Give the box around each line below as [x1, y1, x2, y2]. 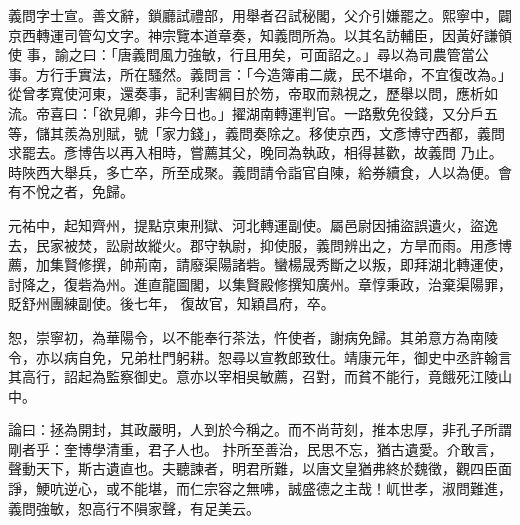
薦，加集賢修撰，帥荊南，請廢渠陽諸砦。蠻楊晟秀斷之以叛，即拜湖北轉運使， [8, 254, 512, 275]
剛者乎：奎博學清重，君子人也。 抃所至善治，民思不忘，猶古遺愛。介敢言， [8, 438, 503, 459]
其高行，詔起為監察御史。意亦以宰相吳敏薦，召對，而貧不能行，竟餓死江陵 [8, 366, 498, 387]
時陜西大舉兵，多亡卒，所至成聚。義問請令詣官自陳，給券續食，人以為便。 [8, 161, 498, 182]
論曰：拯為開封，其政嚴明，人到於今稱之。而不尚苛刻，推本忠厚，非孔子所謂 [8, 419, 512, 440]
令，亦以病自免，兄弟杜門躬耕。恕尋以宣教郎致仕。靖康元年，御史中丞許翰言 [8, 346, 512, 367]
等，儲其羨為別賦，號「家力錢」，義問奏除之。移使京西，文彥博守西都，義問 [8, 122, 505, 143]
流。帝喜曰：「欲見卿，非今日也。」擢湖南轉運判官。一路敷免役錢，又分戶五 [8, 102, 498, 123]
